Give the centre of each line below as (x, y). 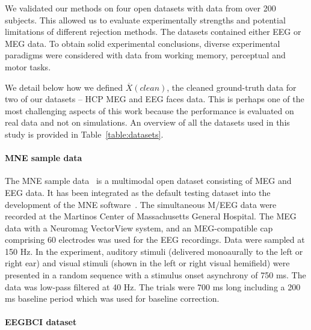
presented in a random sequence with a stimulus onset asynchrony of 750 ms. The (155, 275)
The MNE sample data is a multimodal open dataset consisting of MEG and (148, 181)
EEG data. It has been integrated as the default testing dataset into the (138, 192)
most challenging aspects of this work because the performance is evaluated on (149, 110)
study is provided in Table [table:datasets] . (84, 134)
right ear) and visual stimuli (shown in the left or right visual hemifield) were (147, 263)
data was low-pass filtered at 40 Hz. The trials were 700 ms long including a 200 (153, 286)
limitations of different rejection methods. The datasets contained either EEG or (153, 32)
